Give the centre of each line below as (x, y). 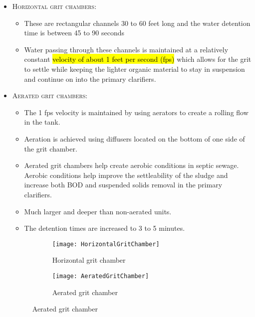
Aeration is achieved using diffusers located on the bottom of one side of (134, 138)
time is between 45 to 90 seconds (74, 33)
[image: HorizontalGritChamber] (106, 244)
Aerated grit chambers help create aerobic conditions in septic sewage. (131, 165)
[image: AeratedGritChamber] (101, 276)
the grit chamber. (51, 148)
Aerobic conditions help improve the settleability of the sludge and (126, 175)
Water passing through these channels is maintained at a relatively (126, 49)
